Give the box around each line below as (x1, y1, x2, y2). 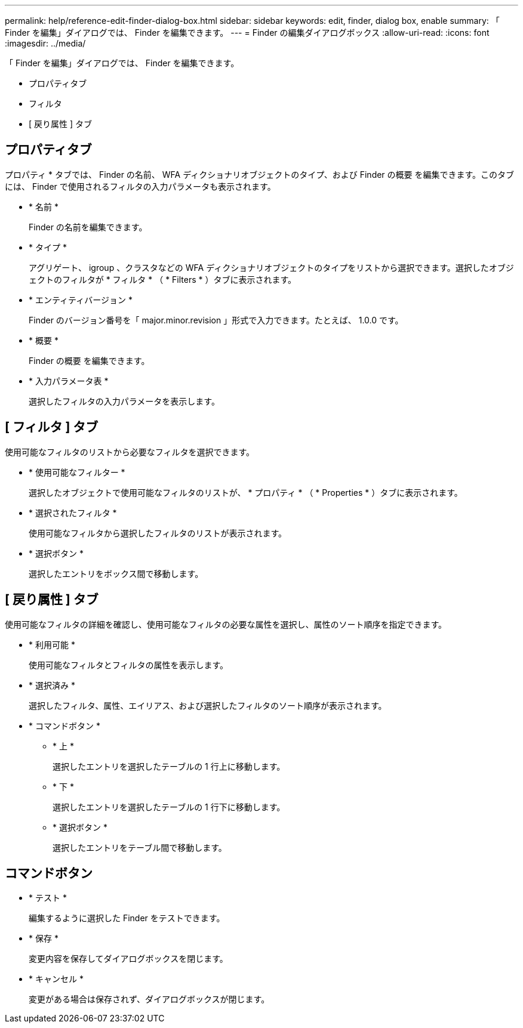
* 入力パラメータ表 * (29, 375, 109, 386)
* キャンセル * (29, 974, 84, 984)
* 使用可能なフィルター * (29, 467, 125, 477)
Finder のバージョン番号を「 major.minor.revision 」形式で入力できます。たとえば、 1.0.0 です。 (29, 314, 404, 325)
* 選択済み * (29, 680, 75, 690)
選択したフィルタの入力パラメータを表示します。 (29, 396, 220, 406)
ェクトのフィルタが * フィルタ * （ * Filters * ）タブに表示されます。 (29, 274, 297, 285)
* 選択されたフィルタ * (29, 507, 117, 518)
